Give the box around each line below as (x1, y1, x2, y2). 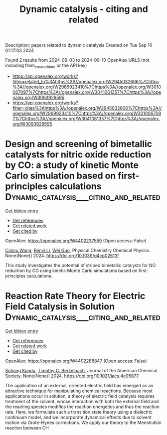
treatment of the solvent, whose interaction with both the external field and (5, 398, 159, 404)
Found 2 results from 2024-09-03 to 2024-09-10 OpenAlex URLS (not (5, 57, 150, 63)
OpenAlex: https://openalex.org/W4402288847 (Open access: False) (5, 358, 147, 364)
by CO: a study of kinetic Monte (5, 159, 139, 171)
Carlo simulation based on (5, 170, 116, 181)
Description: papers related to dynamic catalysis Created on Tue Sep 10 (5, 42, 153, 48)
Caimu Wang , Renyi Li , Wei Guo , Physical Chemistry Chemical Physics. (5, 247, 151, 253)
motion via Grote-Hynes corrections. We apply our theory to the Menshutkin (5, 420, 162, 426)
